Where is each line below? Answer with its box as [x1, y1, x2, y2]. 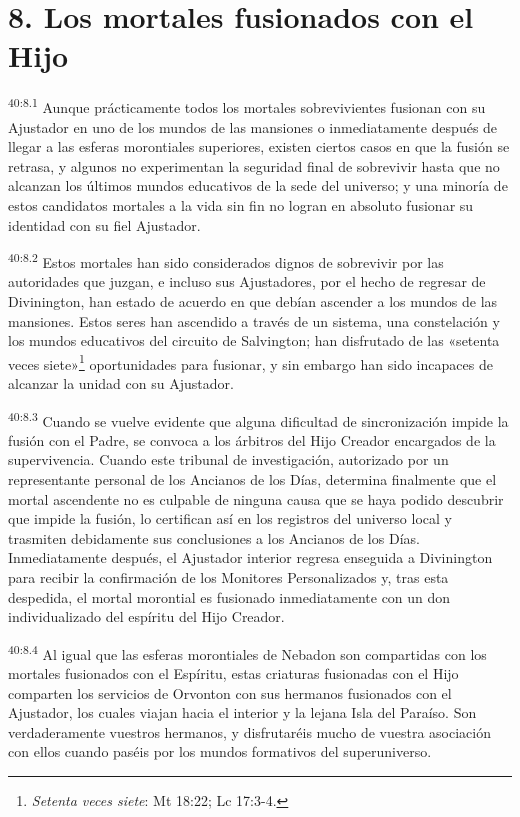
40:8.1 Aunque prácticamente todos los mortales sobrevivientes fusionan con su [8, 94, 486, 117]
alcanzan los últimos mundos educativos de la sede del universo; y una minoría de [8, 175, 508, 196]
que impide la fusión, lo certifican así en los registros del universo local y [8, 508, 452, 529]
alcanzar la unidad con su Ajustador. [8, 373, 234, 393]
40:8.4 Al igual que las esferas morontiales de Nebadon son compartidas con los [8, 640, 487, 664]
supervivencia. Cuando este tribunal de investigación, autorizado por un [8, 449, 449, 470]
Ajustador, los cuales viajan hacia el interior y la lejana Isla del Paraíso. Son [8, 702, 477, 723]
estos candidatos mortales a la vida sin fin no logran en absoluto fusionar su [8, 194, 474, 215]
